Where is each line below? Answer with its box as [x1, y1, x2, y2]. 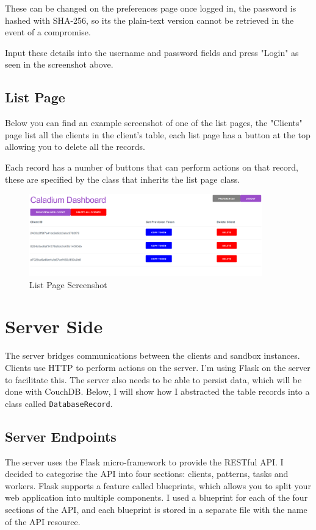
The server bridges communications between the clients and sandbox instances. [5, 349, 300, 362]
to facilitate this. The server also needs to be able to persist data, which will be [5, 373, 302, 386]
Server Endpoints [5, 426, 117, 445]
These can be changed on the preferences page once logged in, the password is [5, 2, 296, 14]
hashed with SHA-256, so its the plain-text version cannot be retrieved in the [5, 13, 294, 26]
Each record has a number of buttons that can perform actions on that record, [5, 160, 298, 173]
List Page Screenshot [29, 278, 107, 291]
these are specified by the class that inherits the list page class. [5, 172, 240, 185]
